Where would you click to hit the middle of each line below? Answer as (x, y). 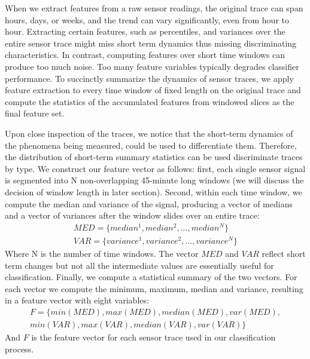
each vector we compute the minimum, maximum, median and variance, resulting (154, 288)
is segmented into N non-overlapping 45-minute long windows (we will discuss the (154, 180)
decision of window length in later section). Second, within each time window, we (154, 191)
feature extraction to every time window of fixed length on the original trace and (153, 90)
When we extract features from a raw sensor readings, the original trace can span (154, 8)
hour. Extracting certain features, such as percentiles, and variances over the (145, 31)
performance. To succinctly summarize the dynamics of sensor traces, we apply (149, 78)
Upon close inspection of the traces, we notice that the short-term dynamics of (149, 133)
